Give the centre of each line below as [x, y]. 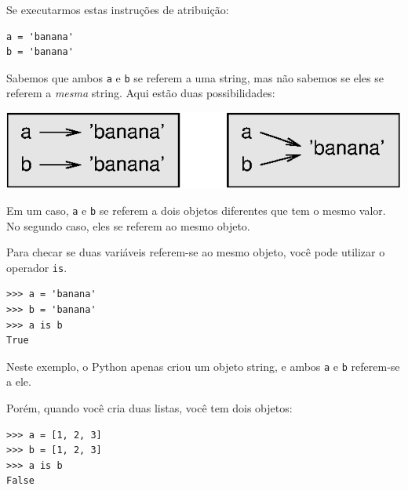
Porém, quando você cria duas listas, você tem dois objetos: [149, 408]
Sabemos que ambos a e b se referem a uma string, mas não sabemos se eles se [195, 77]
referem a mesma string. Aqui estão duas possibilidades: [141, 93]
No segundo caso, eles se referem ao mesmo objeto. [128, 225]
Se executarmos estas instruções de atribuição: [118, 9]
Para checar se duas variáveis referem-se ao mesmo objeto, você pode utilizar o [196, 252]
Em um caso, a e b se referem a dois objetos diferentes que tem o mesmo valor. [196, 210]
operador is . [37, 267]
